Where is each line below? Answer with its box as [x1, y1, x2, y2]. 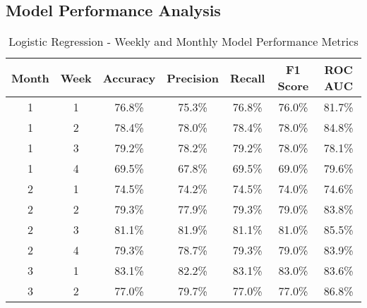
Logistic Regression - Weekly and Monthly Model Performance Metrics [8, 33, 359, 50]
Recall [229, 69, 265, 86]
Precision [167, 69, 219, 86]
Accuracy [102, 69, 156, 86]
